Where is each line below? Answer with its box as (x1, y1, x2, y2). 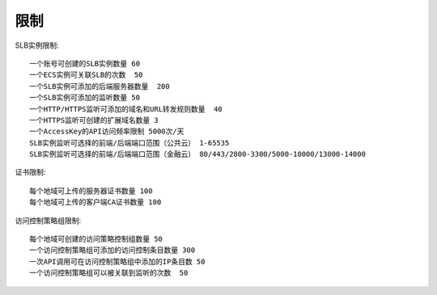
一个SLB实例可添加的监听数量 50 (29, 93, 141, 103)
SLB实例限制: (15, 40, 60, 50)
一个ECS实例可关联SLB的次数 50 (29, 70, 143, 80)
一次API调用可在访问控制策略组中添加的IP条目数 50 (29, 257, 206, 266)
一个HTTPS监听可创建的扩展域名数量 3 (29, 116, 159, 124)
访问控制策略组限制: (15, 215, 82, 225)
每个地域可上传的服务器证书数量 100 (29, 186, 153, 196)
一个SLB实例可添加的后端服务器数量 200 (29, 82, 170, 91)
